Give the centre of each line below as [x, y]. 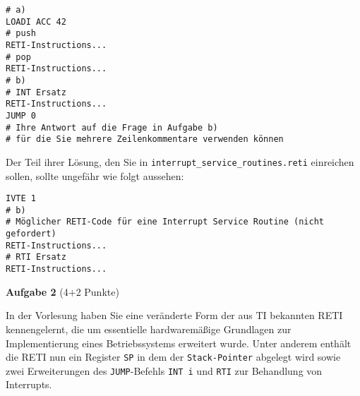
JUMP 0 [21, 115]
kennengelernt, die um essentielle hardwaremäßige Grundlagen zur [149, 329]
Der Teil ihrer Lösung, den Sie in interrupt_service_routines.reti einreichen [180, 161]
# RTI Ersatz [36, 257]
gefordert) [31, 234]
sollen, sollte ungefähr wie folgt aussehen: [95, 175]
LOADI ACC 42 [36, 22]
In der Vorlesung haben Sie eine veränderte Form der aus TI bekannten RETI [174, 315]
